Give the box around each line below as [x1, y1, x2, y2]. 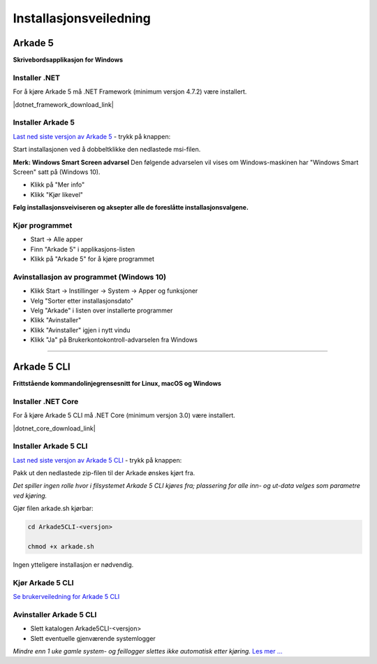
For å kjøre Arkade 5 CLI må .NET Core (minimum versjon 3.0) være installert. [13, 411, 235, 419]
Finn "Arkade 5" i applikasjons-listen [30, 245, 135, 253]
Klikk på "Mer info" [30, 180, 85, 189]
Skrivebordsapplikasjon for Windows [13, 56, 124, 64]
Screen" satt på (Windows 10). [13, 168, 101, 176]
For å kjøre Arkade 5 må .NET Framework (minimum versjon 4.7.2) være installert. [13, 87, 247, 96]
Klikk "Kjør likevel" [30, 190, 84, 199]
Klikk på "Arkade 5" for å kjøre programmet [30, 255, 155, 263]
